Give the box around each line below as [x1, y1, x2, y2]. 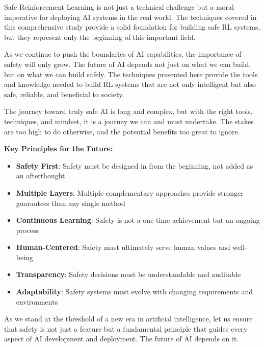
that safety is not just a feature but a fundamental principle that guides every [4, 323, 248, 334]
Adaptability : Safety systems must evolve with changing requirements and [16, 286, 253, 297]
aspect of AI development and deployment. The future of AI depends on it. [4, 333, 239, 344]
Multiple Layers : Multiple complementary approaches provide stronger [16, 187, 244, 198]
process [16, 224, 39, 235]
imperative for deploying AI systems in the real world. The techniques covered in [4, 11, 257, 22]
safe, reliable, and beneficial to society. [4, 88, 124, 99]
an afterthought [16, 170, 65, 181]
